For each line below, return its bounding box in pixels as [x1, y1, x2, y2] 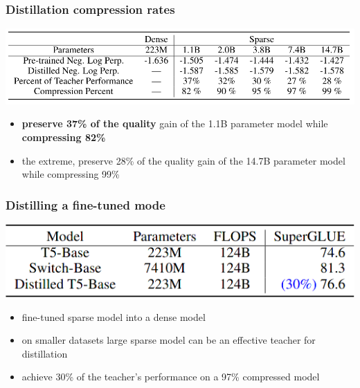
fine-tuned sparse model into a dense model [21, 309, 206, 324]
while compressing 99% [21, 167, 120, 181]
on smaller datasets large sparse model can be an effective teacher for [21, 333, 316, 347]
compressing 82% [21, 129, 106, 144]
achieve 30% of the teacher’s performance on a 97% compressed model [21, 369, 320, 384]
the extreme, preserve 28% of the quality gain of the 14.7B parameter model [21, 153, 345, 167]
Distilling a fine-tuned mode [6, 196, 165, 213]
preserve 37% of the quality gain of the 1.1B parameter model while [21, 116, 328, 131]
